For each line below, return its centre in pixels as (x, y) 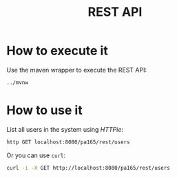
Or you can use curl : (36, 155)
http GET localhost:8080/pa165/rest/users (68, 142)
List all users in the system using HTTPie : (65, 129)
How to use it (45, 110)
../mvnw (18, 82)
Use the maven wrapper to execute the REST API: (77, 70)
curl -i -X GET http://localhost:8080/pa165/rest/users (88, 168)
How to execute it (57, 51)
